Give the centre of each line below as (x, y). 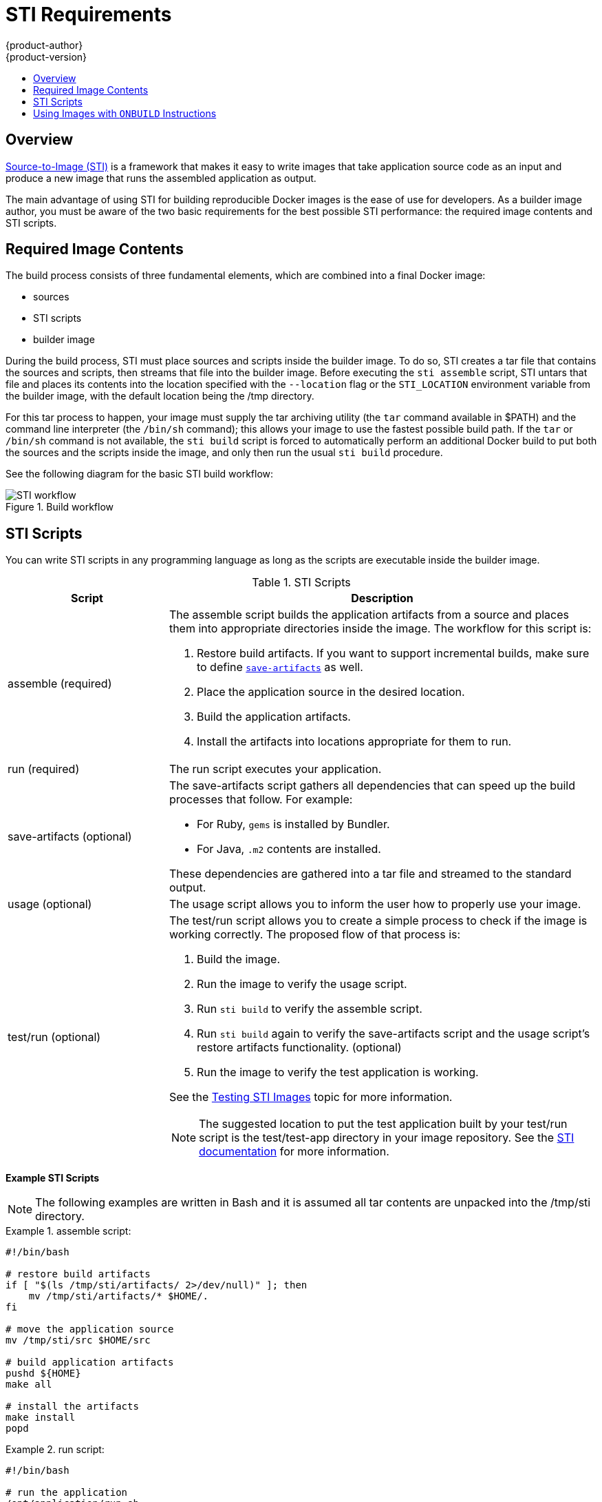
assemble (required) (60, 684)
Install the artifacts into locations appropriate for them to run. (354, 742)
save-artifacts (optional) (70, 837)
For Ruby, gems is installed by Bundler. (293, 824)
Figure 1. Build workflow (60, 507)
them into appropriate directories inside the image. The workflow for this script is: (380, 629)
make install (41, 1418)
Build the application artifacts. (273, 717)
